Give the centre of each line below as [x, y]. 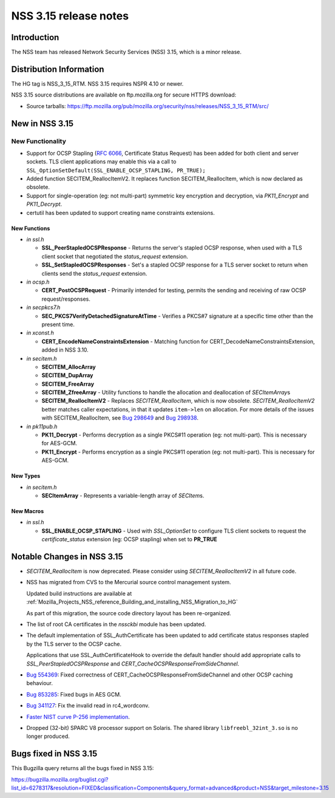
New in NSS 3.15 [42, 124]
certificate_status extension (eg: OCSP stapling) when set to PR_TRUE [130, 539]
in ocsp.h [38, 282]
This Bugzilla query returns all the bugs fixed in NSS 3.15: [83, 768]
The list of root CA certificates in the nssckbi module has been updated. [116, 624]
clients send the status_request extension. [94, 273]
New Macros [28, 511]
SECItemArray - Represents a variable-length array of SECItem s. [123, 496]
